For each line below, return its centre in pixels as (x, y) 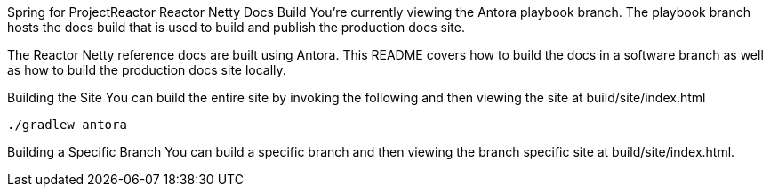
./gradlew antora (67, 125)
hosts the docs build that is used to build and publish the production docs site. (236, 27)
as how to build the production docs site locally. (147, 70)
